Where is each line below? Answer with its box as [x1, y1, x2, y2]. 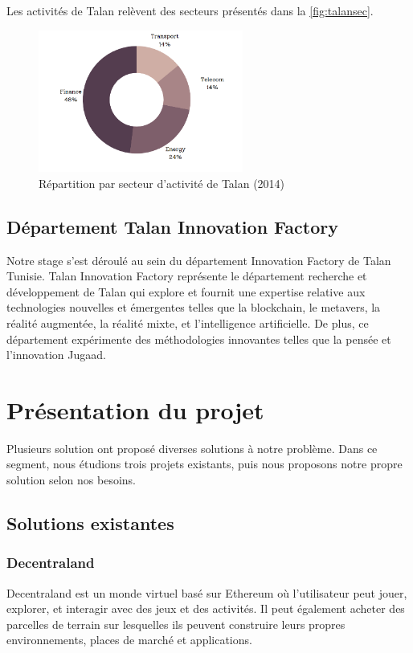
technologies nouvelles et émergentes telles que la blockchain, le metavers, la [6, 299, 381, 316]
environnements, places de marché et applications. [6, 631, 252, 648]
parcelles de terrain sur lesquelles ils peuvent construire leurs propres [6, 615, 346, 632]
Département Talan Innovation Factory [6, 214, 338, 239]
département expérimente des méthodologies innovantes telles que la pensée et [6, 330, 391, 347]
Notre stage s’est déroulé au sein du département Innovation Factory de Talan [6, 251, 391, 268]
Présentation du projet [6, 393, 264, 426]
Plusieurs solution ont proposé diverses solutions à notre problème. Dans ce [6, 439, 378, 456]
